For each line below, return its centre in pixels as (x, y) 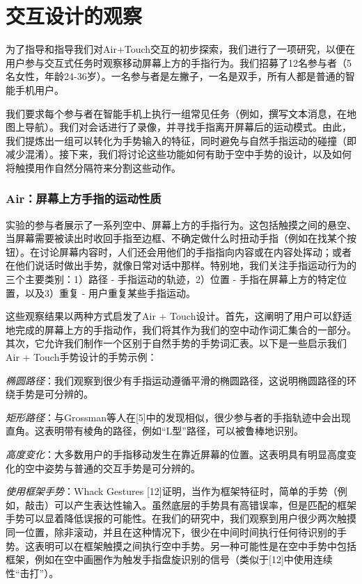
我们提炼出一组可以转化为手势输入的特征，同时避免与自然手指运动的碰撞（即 (181, 140)
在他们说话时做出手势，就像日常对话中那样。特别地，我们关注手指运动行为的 (181, 265)
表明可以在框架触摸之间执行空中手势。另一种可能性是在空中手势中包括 (195, 545)
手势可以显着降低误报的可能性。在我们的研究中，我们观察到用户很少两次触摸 (181, 518)
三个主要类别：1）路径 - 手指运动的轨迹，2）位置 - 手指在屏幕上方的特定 (171, 279)
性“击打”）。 (32, 573)
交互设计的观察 (74, 16)
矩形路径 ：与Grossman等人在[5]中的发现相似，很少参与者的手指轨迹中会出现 (178, 417)
